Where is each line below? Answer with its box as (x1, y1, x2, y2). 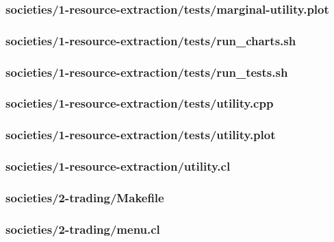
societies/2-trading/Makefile (5, 189, 164, 206)
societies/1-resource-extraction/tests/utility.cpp (5, 95, 274, 112)
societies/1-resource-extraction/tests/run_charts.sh (5, 32, 296, 49)
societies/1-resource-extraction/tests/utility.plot (5, 126, 276, 143)
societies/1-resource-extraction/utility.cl (5, 158, 231, 175)
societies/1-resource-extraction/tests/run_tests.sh (5, 63, 288, 80)
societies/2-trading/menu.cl (5, 220, 160, 237)
